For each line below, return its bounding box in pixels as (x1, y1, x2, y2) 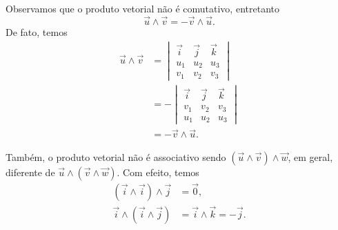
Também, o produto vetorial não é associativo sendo (6, 149, 226, 164)
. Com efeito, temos (117, 164, 199, 179)
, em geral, (288, 149, 333, 164)
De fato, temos (6, 24, 68, 39)
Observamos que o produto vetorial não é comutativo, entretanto (6, 1, 279, 15)
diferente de (6, 164, 55, 179)
